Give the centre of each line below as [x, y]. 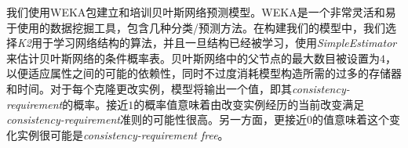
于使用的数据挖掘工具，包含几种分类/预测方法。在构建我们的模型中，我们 [196, 27]
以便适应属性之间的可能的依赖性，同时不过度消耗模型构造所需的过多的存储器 [204, 73]
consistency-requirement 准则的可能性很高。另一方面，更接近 [157, 119]
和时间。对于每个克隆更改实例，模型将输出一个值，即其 [149, 88]
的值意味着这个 [350, 119]
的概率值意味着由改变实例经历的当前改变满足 [249, 104]
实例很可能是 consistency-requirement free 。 [123, 134]
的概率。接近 [95, 104]
